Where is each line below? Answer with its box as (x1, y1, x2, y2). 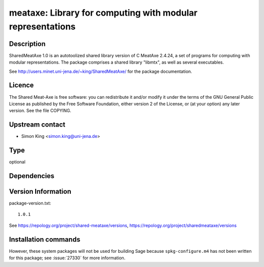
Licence (9, 81, 34, 89)
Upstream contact (9, 120, 66, 129)
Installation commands (9, 235, 81, 244)
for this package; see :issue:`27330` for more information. (9, 255, 126, 261)
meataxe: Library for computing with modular (9, 7, 198, 18)
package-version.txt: (9, 200, 51, 206)
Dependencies (9, 172, 55, 180)
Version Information (9, 187, 71, 196)
